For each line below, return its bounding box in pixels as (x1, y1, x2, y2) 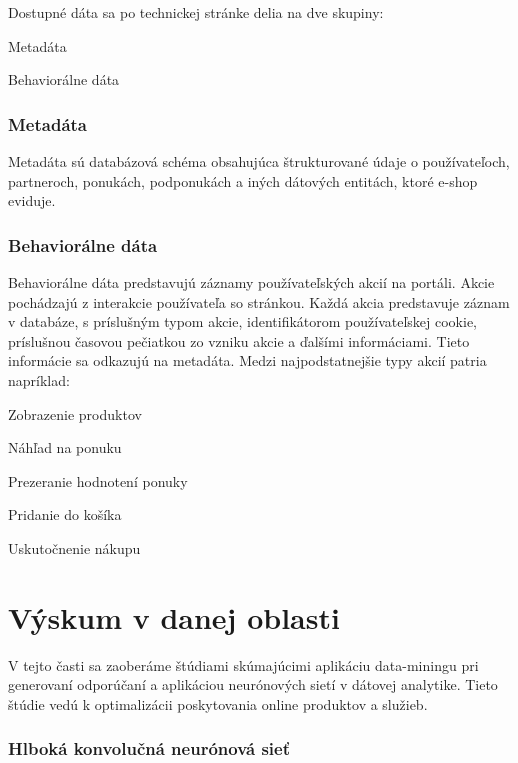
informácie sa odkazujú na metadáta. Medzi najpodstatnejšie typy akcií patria (8, 350, 487, 371)
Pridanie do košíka (8, 504, 122, 525)
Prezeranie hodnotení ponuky (8, 470, 188, 491)
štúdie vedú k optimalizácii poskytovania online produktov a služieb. (8, 693, 428, 714)
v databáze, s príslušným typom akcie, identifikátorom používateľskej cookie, (8, 311, 477, 332)
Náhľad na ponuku (8, 437, 122, 458)
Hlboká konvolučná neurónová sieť (8, 736, 291, 761)
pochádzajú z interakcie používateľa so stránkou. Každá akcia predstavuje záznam (8, 291, 510, 312)
